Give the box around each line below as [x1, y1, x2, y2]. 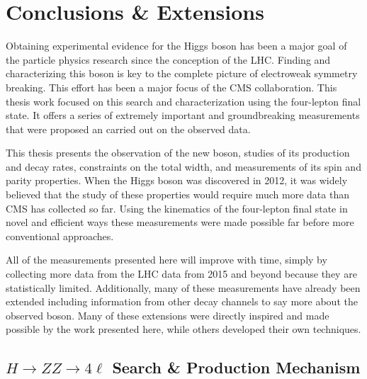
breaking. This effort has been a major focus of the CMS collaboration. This [6, 79, 337, 94]
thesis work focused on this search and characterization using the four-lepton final [6, 94, 361, 108]
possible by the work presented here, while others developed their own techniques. [6, 322, 361, 336]
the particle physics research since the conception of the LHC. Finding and [6, 52, 331, 67]
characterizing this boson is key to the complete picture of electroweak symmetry [6, 66, 358, 81]
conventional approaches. [6, 228, 114, 243]
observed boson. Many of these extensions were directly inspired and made [6, 307, 329, 322]
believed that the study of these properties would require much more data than [6, 187, 349, 202]
